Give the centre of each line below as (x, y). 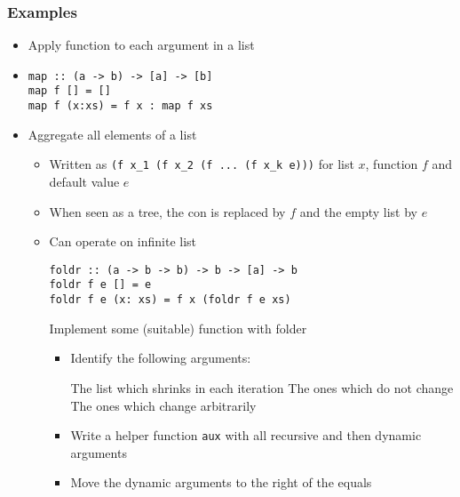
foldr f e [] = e (100, 285)
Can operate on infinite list (123, 241)
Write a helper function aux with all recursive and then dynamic (246, 435)
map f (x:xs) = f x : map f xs (120, 106)
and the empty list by (358, 211)
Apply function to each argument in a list (141, 45)
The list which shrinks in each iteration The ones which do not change (262, 387)
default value (84, 182)
